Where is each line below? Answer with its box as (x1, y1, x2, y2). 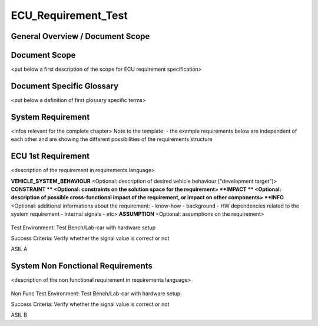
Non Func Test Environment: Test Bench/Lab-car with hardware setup (11, 289, 181, 297)
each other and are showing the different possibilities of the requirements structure (11, 136, 213, 143)
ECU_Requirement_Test (11, 9, 128, 22)
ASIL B (11, 311, 28, 318)
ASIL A (11, 245, 28, 253)
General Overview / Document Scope (11, 31, 150, 41)
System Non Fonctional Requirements (11, 261, 153, 271)
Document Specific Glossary (11, 81, 119, 91)
